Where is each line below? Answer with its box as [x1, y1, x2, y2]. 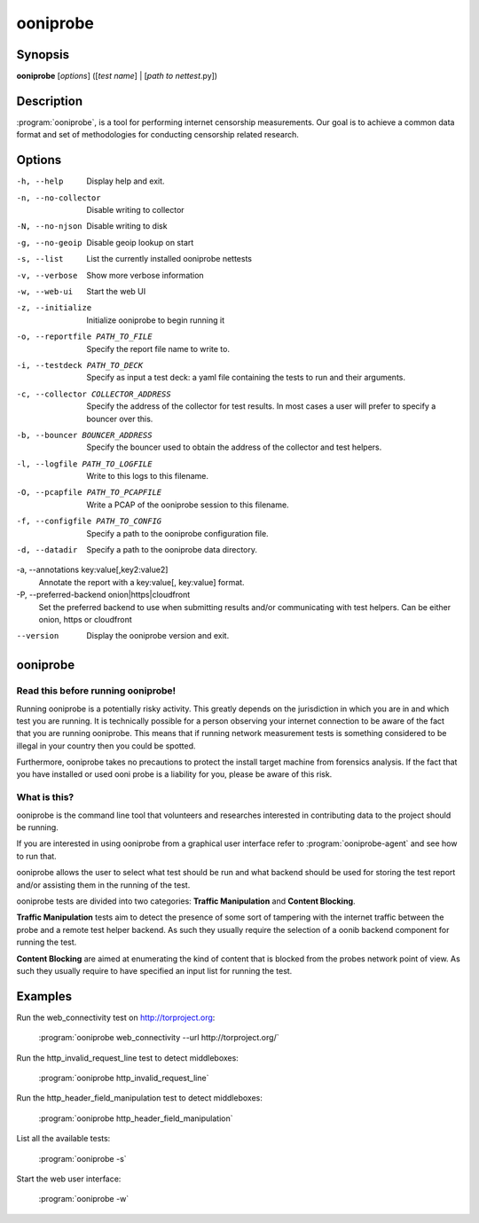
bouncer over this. [86, 413, 153, 424]
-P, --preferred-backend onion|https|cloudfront [16, 590, 191, 600]
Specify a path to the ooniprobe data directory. [86, 545, 257, 555]
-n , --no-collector [16, 192, 101, 203]
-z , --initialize [16, 302, 92, 313]
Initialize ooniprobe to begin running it [86, 315, 225, 325]
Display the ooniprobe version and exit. [86, 631, 230, 641]
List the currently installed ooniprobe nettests [86, 254, 253, 264]
